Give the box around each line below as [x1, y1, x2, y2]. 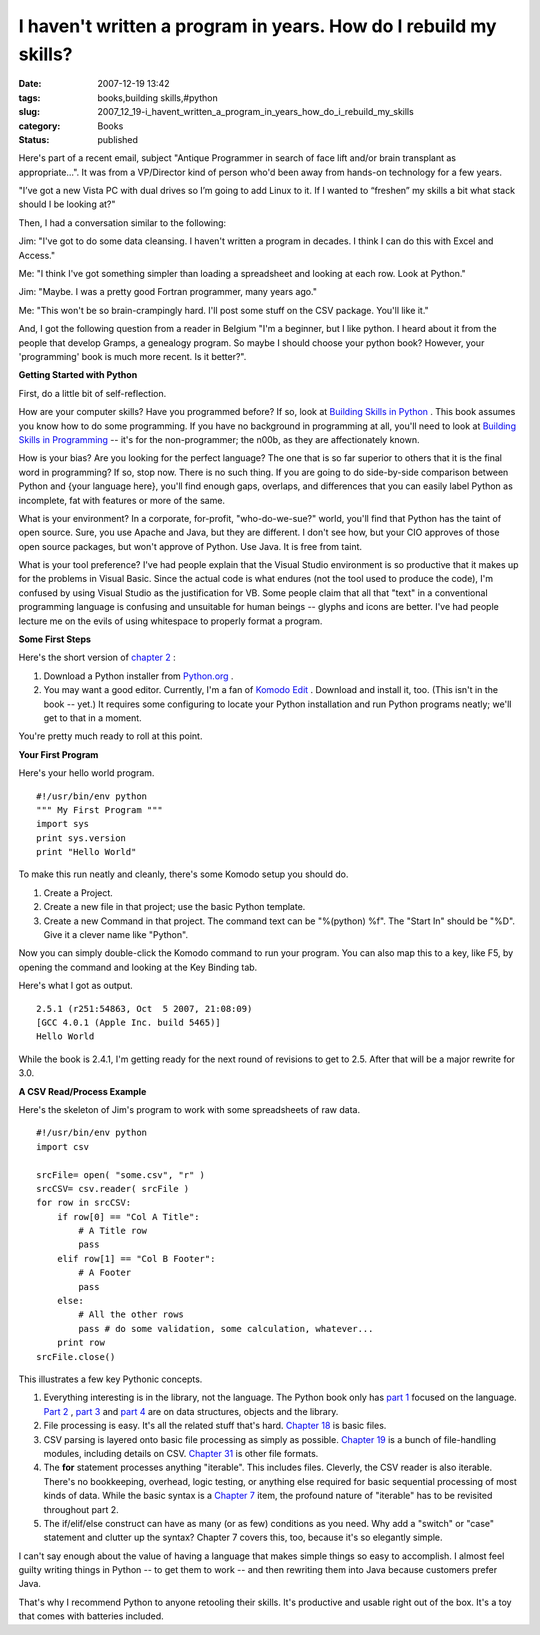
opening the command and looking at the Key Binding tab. [18, 961, 258, 973]
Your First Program [18, 748, 99, 760]
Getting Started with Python [18, 369, 138, 381]
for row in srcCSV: [36, 1197, 132, 1209]
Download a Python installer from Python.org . [43, 670, 234, 682]
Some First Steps [18, 633, 92, 645]
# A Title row [78, 1225, 148, 1237]
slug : [18, 106, 40, 118]
